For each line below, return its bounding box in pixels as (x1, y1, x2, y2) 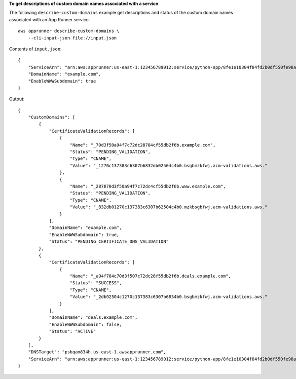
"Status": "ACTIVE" (49, 329, 96, 334)
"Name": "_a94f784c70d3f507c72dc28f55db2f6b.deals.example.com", (70, 273, 231, 279)
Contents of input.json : (9, 46, 62, 52)
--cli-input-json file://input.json (28, 35, 117, 40)
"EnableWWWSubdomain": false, (49, 321, 122, 327)
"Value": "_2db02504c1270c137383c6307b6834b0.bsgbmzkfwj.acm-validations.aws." (70, 294, 268, 300)
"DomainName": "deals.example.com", (49, 315, 138, 320)
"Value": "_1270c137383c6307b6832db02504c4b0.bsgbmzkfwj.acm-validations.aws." (70, 163, 268, 168)
